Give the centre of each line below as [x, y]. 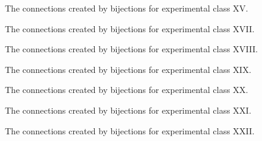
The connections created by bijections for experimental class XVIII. [132, 49]
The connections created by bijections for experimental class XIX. [128, 69]
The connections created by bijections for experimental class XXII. [130, 130]
